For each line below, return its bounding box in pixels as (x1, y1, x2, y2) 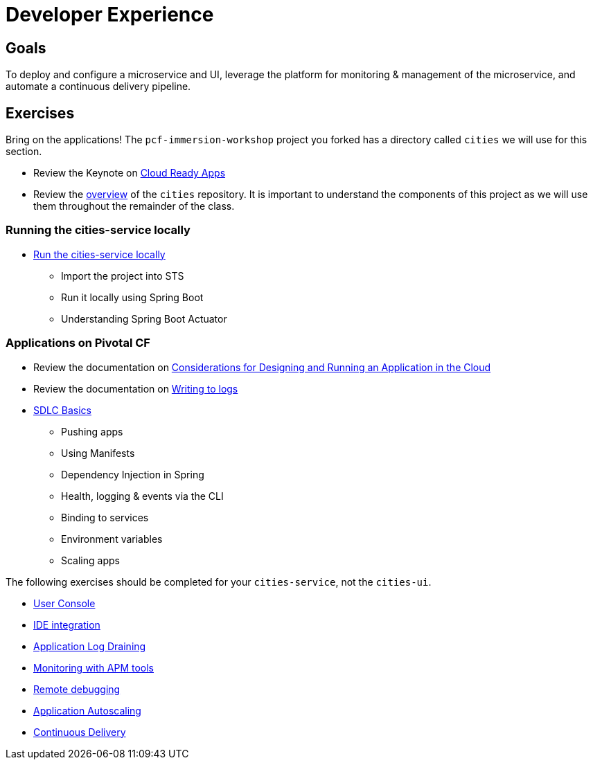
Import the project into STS (61, 269, 184, 282)
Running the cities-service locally (6, 223, 191, 237)
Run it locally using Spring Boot (61, 291, 204, 303)
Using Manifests (61, 447, 135, 459)
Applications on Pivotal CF (6, 336, 150, 350)
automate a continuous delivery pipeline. (6, 80, 191, 93)
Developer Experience (6, 3, 214, 26)
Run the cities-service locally (33, 248, 166, 260)
